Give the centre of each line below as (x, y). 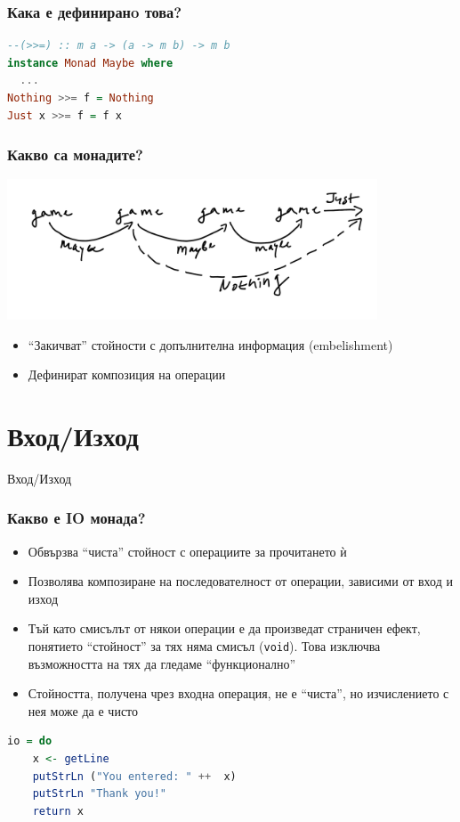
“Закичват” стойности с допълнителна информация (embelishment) (210, 344)
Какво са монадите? (75, 155)
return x (58, 811)
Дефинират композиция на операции (127, 374)
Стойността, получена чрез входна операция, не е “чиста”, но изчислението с (238, 693)
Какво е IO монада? (77, 518)
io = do (30, 741)
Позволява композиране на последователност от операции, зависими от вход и (240, 581)
